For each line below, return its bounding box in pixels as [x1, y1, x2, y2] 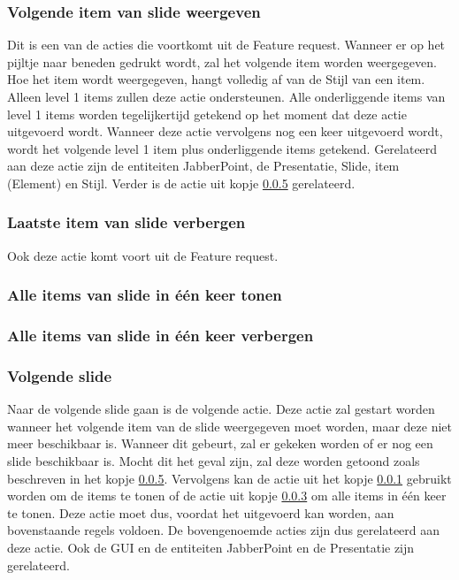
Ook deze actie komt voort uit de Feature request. [7, 246, 279, 264]
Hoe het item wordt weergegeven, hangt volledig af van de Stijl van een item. [7, 70, 425, 88]
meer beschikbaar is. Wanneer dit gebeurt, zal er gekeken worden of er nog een [7, 434, 433, 453]
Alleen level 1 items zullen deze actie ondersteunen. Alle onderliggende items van [7, 88, 446, 105]
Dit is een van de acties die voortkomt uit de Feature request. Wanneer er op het [7, 35, 446, 54]
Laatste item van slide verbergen [7, 211, 246, 233]
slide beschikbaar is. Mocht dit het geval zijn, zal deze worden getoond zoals [7, 452, 420, 470]
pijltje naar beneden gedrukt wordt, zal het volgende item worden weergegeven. [7, 52, 437, 71]
